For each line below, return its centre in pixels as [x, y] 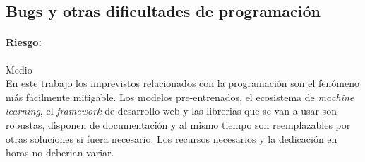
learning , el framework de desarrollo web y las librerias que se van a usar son [172, 111]
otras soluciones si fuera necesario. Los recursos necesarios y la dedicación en [172, 138]
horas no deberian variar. [60, 152]
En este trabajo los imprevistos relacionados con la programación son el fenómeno [182, 83]
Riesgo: [24, 42]
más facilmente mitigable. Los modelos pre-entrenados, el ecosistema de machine [180, 97]
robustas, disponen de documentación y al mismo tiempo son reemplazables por [178, 124]
